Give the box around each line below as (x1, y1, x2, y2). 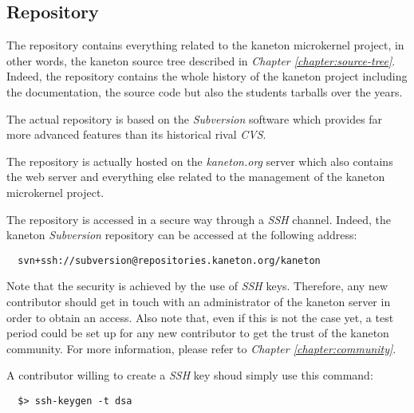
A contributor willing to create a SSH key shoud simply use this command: (6, 367, 373, 383)
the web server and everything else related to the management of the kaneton (6, 168, 385, 185)
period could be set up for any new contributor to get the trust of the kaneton (6, 324, 389, 341)
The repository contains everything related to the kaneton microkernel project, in (6, 37, 404, 53)
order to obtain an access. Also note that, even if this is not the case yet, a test (6, 309, 394, 325)
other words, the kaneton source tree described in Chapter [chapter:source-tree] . (6, 52, 396, 69)
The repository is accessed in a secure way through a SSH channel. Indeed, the (6, 210, 392, 227)
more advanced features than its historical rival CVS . (6, 126, 266, 143)
